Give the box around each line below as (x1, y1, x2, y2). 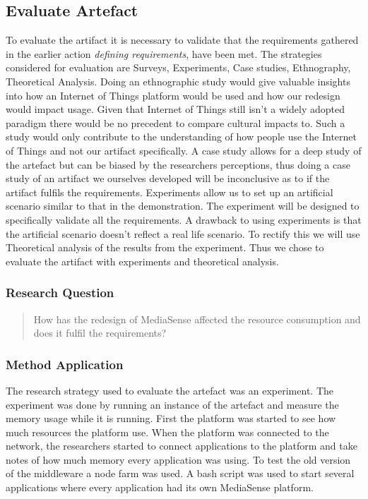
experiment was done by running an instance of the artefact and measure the (6, 397, 339, 411)
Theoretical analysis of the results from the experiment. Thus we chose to (6, 240, 324, 255)
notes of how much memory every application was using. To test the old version (6, 452, 351, 467)
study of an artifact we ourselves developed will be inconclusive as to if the (6, 171, 330, 186)
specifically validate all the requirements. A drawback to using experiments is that (6, 212, 362, 227)
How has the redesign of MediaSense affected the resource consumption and (33, 311, 361, 326)
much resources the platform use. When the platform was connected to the (6, 424, 329, 439)
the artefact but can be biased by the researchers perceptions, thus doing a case (6, 157, 350, 172)
